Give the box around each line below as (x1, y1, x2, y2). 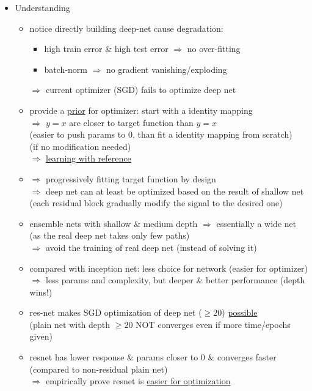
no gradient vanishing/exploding (106, 62, 227, 75)
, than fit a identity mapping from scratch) (132, 128, 292, 141)
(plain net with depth (29, 318, 111, 330)
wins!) (29, 285, 53, 298)
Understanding (15, 1, 70, 13)
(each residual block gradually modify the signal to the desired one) (29, 196, 283, 209)
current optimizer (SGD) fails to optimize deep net (45, 83, 236, 96)
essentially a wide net (216, 217, 297, 229)
